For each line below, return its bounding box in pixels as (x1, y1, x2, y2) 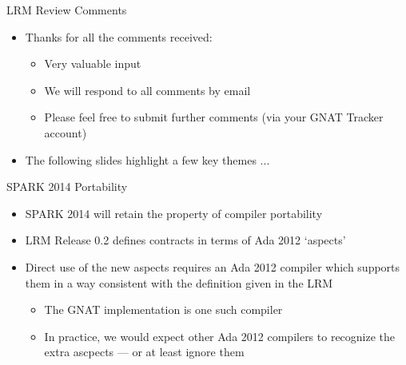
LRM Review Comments (6, 2, 127, 18)
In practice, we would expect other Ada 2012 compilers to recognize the (44, 327, 396, 344)
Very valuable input (44, 55, 141, 72)
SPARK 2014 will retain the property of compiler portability (25, 204, 323, 221)
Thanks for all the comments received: (25, 28, 213, 45)
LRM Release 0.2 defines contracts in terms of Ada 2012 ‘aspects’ (25, 232, 346, 248)
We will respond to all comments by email (44, 81, 251, 98)
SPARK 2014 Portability (6, 178, 128, 195)
